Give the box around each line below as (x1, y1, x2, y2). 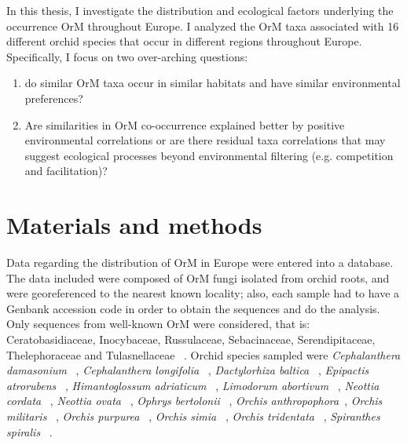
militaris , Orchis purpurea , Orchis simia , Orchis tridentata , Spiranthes (6, 408, 380, 424)
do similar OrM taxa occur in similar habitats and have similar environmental (24, 75, 401, 91)
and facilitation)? (24, 162, 108, 179)
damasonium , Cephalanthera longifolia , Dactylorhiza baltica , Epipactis (6, 362, 369, 378)
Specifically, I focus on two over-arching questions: (6, 48, 248, 64)
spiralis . (6, 423, 53, 440)
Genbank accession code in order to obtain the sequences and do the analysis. (6, 300, 380, 316)
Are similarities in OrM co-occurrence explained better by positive (24, 116, 345, 133)
